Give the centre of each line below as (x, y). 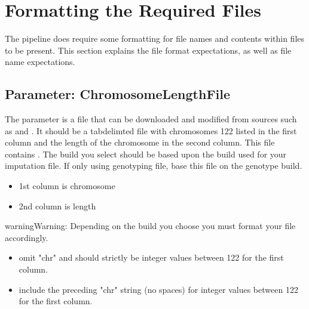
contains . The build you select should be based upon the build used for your (146, 154)
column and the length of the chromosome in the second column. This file (140, 142)
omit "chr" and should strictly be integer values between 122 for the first (151, 257)
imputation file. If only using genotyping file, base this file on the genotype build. (154, 166)
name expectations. (40, 62)
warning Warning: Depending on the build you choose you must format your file (150, 226)
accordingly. (27, 237)
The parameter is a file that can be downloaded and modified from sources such (151, 119)
